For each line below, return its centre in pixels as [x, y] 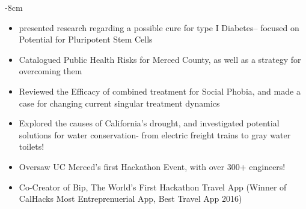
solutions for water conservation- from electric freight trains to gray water [155, 134]
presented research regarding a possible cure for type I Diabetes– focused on [159, 27]
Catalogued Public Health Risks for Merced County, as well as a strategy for [160, 59]
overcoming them [50, 71]
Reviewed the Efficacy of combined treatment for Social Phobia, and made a [160, 91]
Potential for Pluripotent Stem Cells [86, 39]
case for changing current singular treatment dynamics [119, 103]
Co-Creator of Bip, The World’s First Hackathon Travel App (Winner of [153, 187]
